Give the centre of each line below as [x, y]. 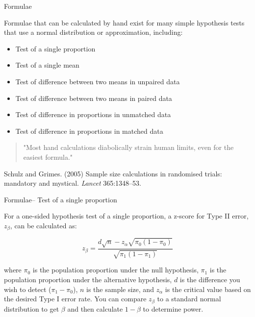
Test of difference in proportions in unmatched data [93, 114]
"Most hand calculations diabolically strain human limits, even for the [128, 147]
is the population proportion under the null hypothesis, [115, 270]
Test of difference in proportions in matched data [89, 131]
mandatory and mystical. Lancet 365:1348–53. [73, 183]
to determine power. [173, 308]
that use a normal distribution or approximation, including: [93, 32]
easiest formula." [48, 157]
